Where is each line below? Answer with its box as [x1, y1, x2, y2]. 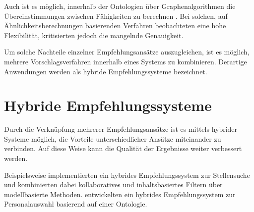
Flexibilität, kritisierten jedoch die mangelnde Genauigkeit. [4, 30, 184, 40]
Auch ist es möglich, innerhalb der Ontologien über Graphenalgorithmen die [4, 1, 236, 11]
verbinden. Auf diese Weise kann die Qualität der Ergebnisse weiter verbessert [4, 143, 242, 154]
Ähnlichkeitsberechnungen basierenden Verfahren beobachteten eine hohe [4, 20, 226, 31]
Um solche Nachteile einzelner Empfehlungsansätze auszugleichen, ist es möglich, [4, 47, 250, 57]
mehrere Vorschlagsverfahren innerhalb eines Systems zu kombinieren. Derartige [4, 56, 247, 66]
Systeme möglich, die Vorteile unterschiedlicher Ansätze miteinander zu [4, 133, 221, 144]
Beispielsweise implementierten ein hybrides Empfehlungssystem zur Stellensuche [4, 169, 250, 180]
